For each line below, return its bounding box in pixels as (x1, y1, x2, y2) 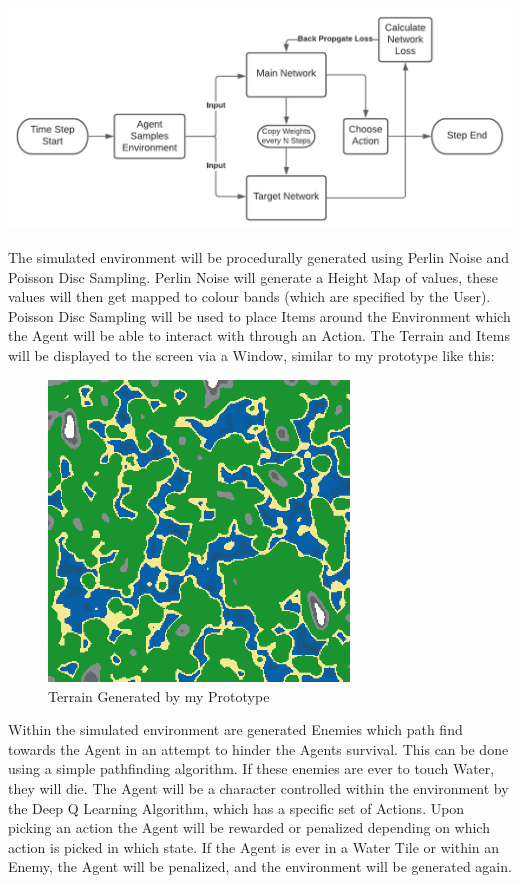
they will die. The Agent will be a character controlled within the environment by (8, 777, 509, 798)
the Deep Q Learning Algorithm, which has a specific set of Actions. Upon (8, 797, 465, 818)
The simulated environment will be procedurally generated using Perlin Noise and (8, 247, 510, 268)
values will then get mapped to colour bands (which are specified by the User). (8, 286, 491, 307)
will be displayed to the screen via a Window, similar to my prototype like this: (8, 345, 495, 366)
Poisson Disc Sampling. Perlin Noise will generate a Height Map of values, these (8, 266, 498, 287)
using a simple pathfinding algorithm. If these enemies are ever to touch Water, (8, 758, 495, 779)
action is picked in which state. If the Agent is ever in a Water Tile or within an (8, 836, 500, 857)
